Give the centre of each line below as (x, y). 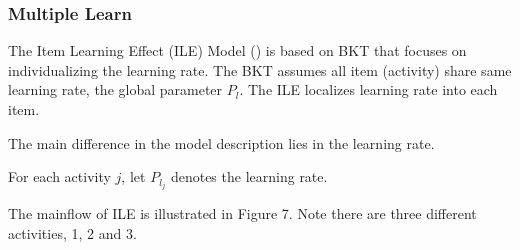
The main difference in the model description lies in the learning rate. (221, 142)
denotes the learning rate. (249, 176)
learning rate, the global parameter (115, 89)
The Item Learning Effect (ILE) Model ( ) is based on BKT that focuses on (237, 50)
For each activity (59, 176)
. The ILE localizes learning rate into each (368, 89)
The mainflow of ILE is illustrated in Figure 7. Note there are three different (242, 213)
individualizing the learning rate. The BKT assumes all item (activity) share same (260, 69)
